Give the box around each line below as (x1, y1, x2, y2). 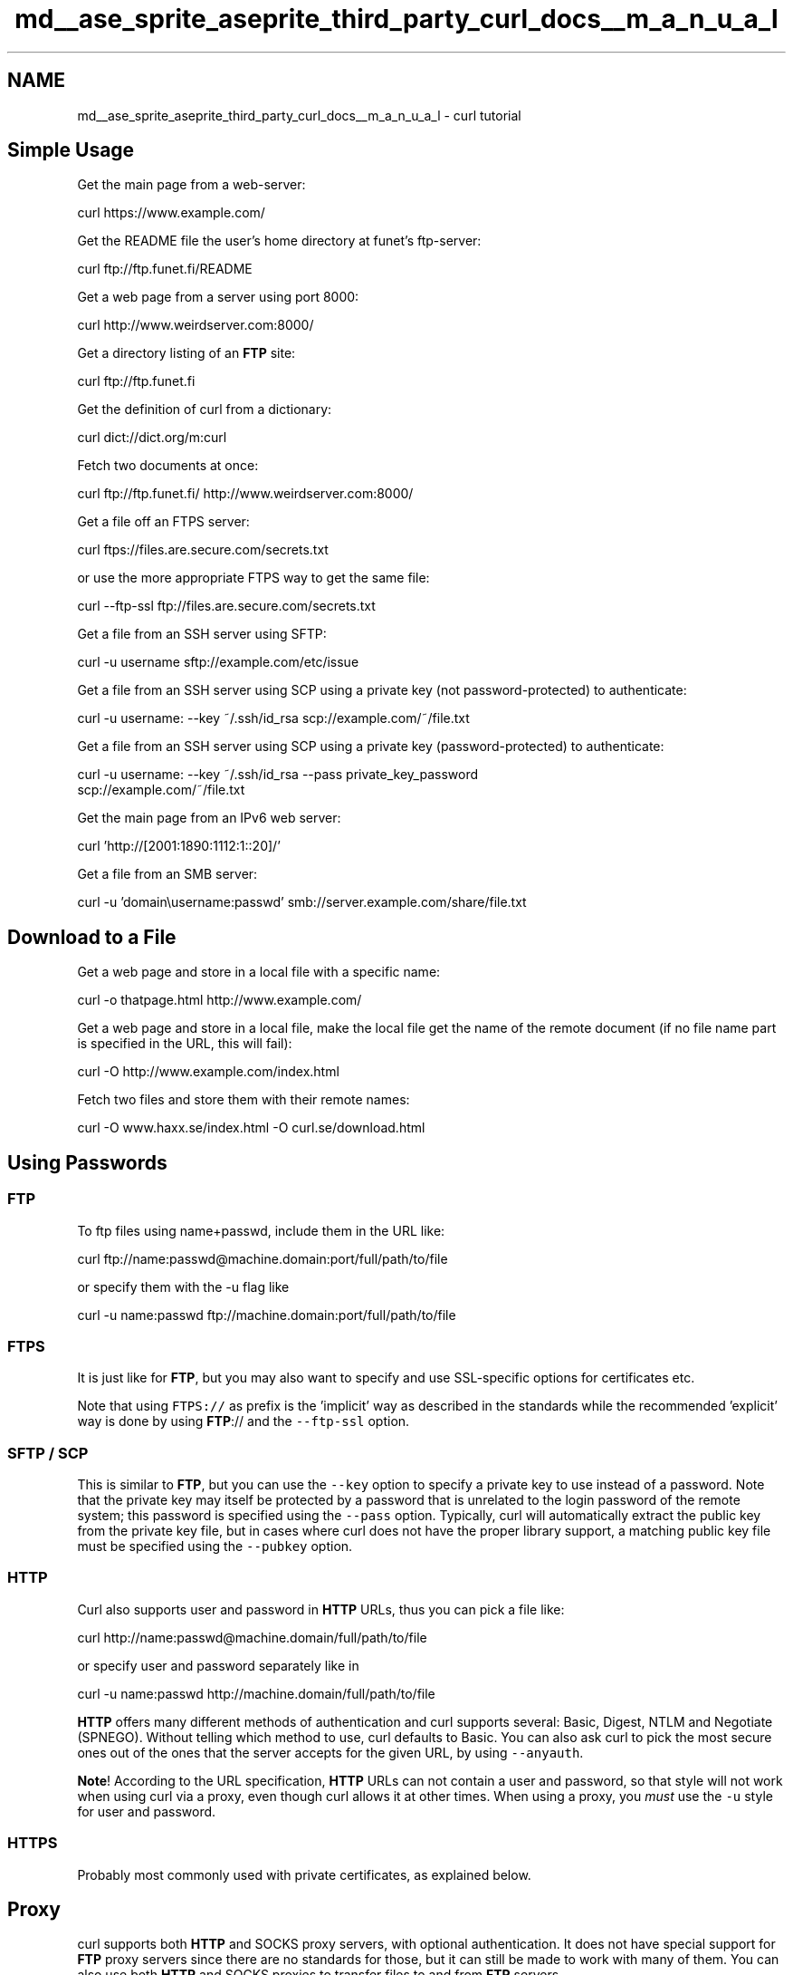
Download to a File (7, 925, 177, 949)
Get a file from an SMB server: (77, 866, 258, 882)
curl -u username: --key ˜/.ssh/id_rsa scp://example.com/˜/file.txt (77, 710, 470, 727)
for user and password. (77, 1803, 216, 1819)
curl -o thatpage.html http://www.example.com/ (77, 992, 362, 1008)
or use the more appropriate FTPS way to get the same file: (77, 570, 430, 586)
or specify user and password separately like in (77, 1657, 359, 1673)
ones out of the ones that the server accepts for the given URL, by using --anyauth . (77, 1744, 584, 1760)
